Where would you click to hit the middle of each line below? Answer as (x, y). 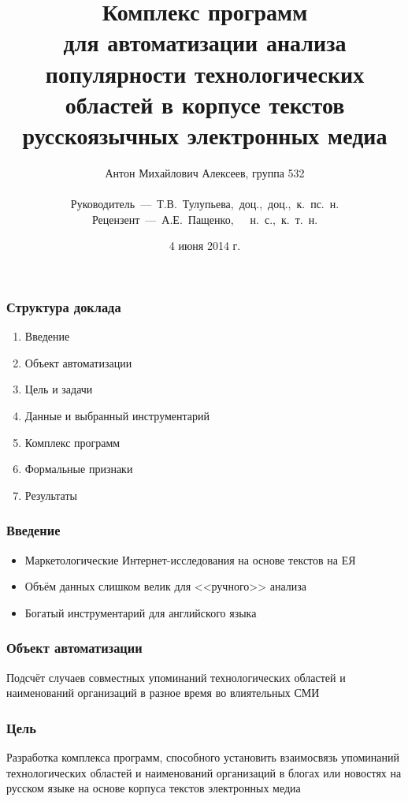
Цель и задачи (59, 389)
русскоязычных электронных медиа (205, 134)
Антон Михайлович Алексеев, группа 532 (205, 172)
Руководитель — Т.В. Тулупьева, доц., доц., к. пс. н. (205, 204)
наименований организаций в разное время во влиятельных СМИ (163, 693)
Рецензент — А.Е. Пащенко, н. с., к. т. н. (205, 219)
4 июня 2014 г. (205, 246)
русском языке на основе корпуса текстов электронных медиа (154, 788)
